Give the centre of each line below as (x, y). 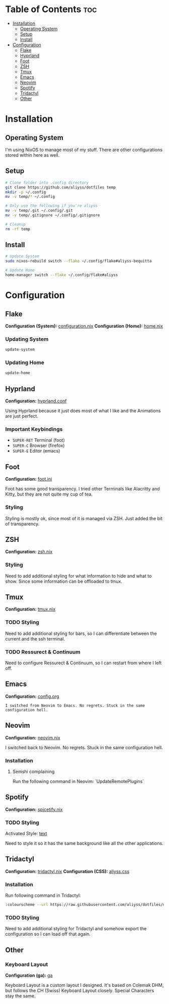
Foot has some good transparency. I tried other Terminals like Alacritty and (82, 489)
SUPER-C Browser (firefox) (38, 445)
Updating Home (25, 362)
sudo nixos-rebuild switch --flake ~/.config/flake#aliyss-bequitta (78, 261)
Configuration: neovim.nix (33, 738)
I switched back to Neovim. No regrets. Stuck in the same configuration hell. (84, 747)
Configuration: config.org (32, 696)
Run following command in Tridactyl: (43, 895)
